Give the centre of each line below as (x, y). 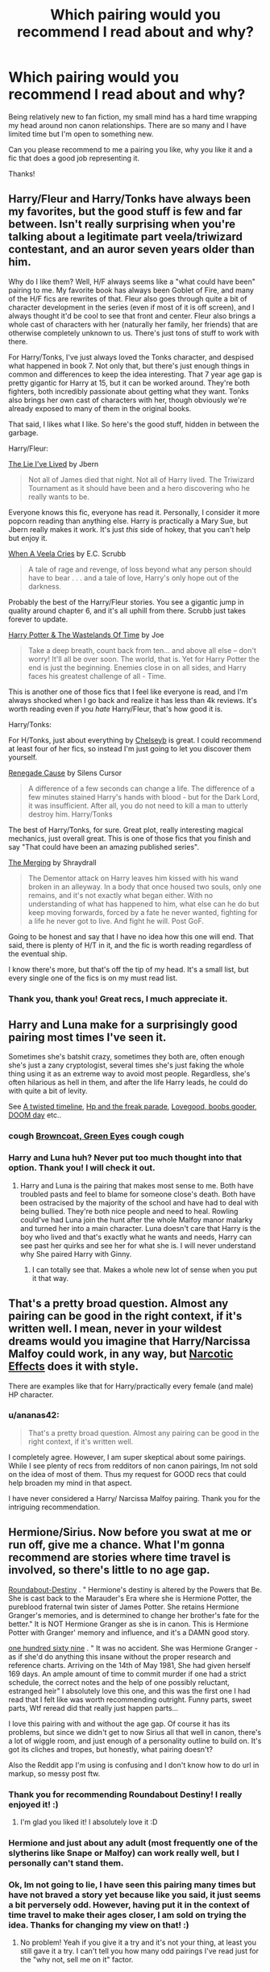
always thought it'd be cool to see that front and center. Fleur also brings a (132, 315)
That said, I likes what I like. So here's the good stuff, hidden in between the (134, 424)
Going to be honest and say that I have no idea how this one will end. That (131, 936)
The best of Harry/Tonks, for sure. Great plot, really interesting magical (126, 830)
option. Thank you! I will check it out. (82, 1168)
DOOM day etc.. (35, 1115)
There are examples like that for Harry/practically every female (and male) (131, 1386)
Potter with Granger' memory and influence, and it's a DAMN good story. (129, 1632)
